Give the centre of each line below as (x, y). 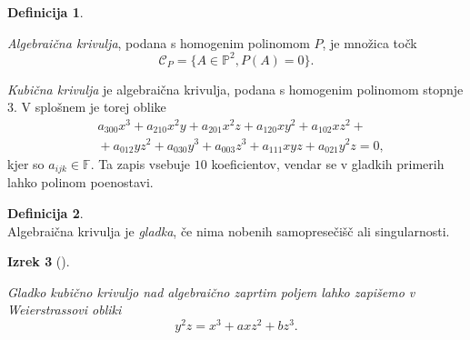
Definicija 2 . (45, 213)
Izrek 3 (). (39, 261)
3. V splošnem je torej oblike (87, 107)
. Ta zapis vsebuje (140, 164)
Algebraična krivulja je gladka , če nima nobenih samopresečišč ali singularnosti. (229, 230)
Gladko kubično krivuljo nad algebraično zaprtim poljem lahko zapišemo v (211, 291)
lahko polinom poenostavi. (80, 182)
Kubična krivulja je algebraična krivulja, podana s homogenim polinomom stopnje (235, 89)
